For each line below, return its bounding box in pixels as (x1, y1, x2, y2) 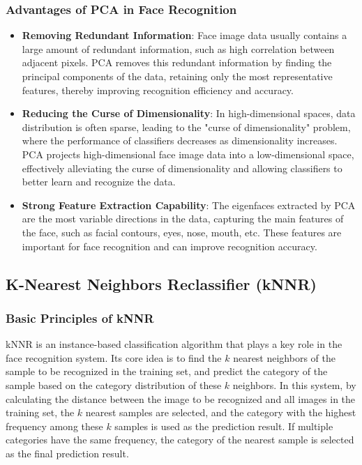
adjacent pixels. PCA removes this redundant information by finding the (22, 55, 332, 70)
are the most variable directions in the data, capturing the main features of (22, 211, 344, 226)
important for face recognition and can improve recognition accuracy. (22, 238, 317, 253)
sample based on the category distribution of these (6, 377, 222, 392)
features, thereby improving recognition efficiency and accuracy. (22, 82, 294, 97)
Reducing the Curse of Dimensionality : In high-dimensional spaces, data (22, 106, 356, 121)
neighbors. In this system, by (232, 377, 356, 392)
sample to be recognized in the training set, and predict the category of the (6, 364, 328, 379)
